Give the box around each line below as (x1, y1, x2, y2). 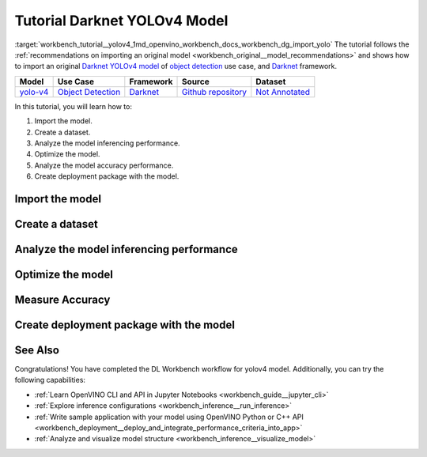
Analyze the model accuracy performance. (34, 161, 174, 170)
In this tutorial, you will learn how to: (14, 101, 132, 111)
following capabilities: (14, 376, 86, 385)
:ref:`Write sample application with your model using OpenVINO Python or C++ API (34, 412, 304, 421)
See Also (14, 343, 59, 357)
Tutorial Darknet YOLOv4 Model (14, 12, 229, 29)
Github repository (182, 86, 248, 97)
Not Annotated (255, 86, 310, 97)
